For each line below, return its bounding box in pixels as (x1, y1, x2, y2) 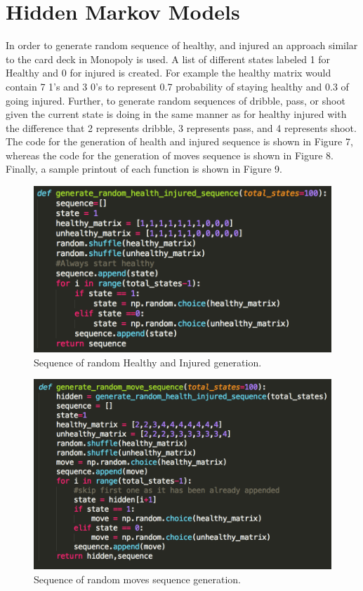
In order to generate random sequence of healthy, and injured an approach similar (6, 38, 358, 53)
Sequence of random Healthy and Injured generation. (34, 354, 262, 369)
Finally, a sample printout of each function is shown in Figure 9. (6, 161, 282, 176)
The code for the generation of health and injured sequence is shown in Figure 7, (6, 134, 353, 149)
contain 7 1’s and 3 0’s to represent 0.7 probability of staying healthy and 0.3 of (6, 79, 349, 93)
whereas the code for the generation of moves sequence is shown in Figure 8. (6, 147, 334, 162)
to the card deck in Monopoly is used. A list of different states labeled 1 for (6, 51, 331, 66)
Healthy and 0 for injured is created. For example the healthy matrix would (6, 65, 331, 80)
